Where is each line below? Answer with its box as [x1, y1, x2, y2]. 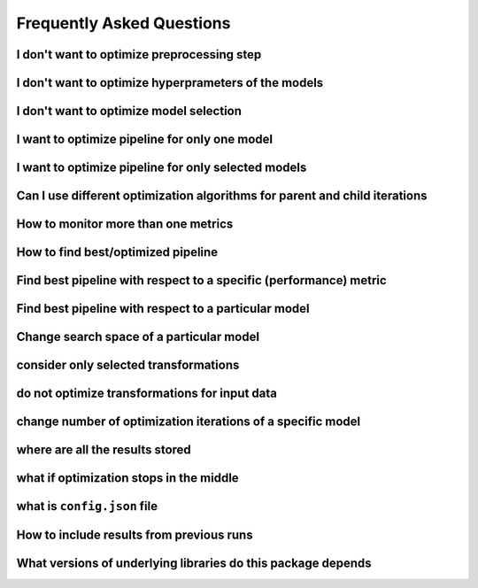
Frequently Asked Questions [16, 13, 231, 33]
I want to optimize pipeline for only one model [16, 132, 274, 147]
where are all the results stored [16, 443, 192, 458]
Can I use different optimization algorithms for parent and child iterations [16, 189, 428, 204]
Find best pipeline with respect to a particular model [16, 301, 310, 316]
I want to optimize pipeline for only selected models [16, 160, 307, 175]
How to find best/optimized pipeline [16, 244, 219, 260]
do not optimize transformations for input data [16, 386, 278, 401]
